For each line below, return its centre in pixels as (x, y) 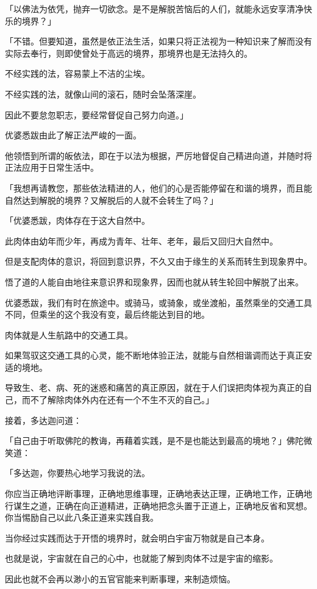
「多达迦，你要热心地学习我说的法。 (77, 473)
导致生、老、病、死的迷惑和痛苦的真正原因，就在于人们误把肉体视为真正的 (154, 387)
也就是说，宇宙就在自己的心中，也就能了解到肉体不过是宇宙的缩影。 (141, 558)
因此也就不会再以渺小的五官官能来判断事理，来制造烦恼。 (120, 579)
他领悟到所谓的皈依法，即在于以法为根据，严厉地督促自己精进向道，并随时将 (158, 155)
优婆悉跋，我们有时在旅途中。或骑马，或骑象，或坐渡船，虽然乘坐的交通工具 (158, 302)
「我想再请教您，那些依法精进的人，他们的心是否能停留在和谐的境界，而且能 (158, 187)
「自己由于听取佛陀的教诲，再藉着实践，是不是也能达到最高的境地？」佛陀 (154, 441)
